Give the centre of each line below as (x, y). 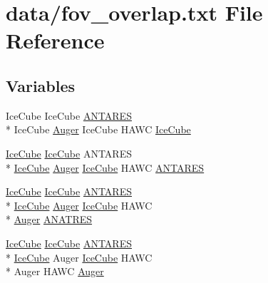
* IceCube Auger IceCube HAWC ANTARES (105, 167)
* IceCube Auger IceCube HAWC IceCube (98, 129)
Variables (41, 85)
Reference (55, 40)
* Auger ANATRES (49, 219)
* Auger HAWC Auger (55, 271)
